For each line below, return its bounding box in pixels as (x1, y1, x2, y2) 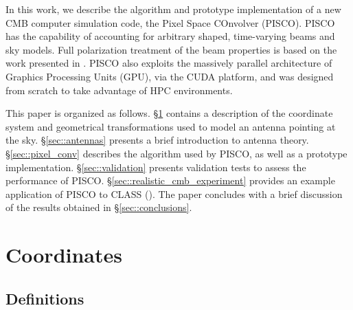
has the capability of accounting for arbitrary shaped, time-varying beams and (5, 29, 335, 43)
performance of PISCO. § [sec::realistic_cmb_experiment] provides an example (5, 173, 335, 188)
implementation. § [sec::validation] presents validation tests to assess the (5, 159, 306, 174)
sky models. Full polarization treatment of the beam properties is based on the (5, 42, 337, 56)
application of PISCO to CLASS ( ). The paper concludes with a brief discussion (5, 186, 343, 201)
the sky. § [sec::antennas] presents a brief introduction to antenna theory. (5, 133, 309, 147)
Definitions (5, 287, 84, 309)
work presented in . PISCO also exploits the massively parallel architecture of (5, 56, 332, 70)
